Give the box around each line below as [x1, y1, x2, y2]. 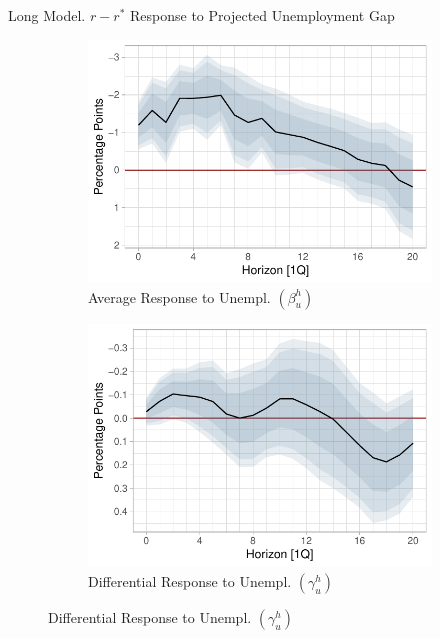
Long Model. [8, 5, 86, 25]
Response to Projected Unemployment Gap [130, 5, 395, 25]
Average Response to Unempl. [88, 286, 271, 307]
